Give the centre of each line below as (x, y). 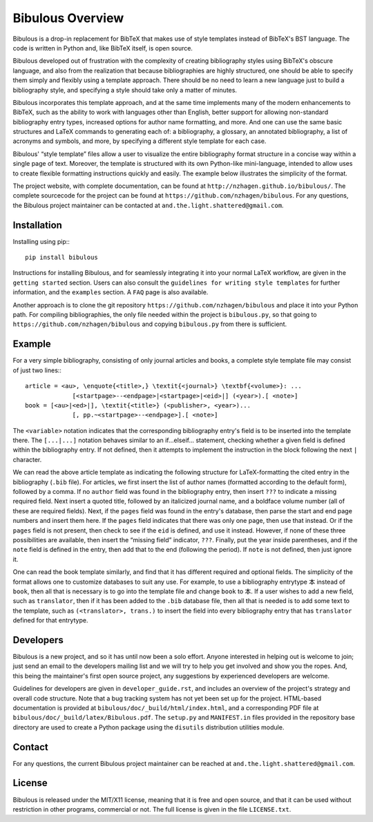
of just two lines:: (37, 370)
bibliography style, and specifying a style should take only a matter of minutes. (125, 90)
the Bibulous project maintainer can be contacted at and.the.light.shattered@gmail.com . (148, 205)
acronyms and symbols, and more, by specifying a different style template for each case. (140, 141)
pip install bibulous (61, 258)
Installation (37, 225)
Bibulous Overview (68, 18)
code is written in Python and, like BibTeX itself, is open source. (103, 48)
